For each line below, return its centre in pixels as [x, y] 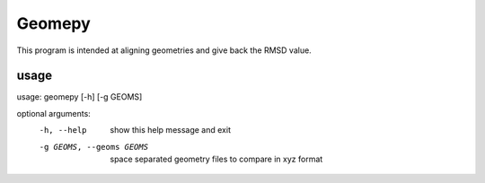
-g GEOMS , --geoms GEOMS [93, 147]
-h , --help [63, 131]
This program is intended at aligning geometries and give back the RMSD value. [164, 50]
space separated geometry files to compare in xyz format [216, 159]
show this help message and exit [170, 130]
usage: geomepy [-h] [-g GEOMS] [79, 97]
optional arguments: [54, 113]
